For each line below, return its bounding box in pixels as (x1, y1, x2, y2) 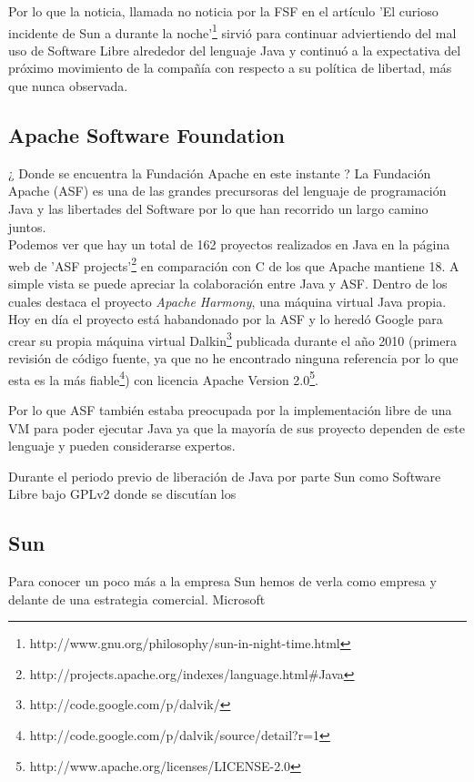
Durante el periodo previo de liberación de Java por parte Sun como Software (8, 466, 441, 485)
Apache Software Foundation (8, 121, 285, 149)
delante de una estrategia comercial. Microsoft (8, 589, 266, 608)
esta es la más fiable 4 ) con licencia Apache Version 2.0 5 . (8, 367, 319, 389)
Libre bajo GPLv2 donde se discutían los (8, 484, 237, 503)
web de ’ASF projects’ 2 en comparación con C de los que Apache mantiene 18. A (8, 253, 459, 275)
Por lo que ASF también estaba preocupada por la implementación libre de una (8, 400, 452, 419)
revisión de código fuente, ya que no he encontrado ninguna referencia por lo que (8, 349, 459, 368)
